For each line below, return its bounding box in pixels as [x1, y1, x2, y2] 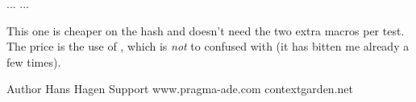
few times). [6, 53, 61, 70]
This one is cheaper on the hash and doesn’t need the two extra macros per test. [6, 22, 405, 39]
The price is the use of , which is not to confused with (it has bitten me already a [6, 38, 410, 55]
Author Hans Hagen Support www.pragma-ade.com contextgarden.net [6, 80, 353, 97]
